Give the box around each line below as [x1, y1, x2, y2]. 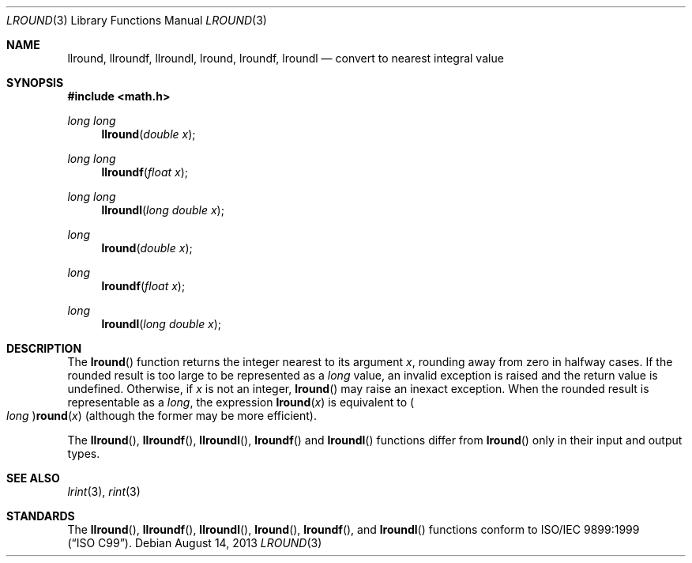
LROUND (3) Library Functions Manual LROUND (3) [6, 13, 267, 27]
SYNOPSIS [6, 76, 64, 89]
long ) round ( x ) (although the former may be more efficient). [6, 409, 317, 422]
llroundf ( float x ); [101, 165, 188, 179]
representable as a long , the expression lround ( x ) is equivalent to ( [67, 395, 415, 409]
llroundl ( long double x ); [101, 203, 224, 217]
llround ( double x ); [101, 127, 196, 141]
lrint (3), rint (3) [67, 485, 141, 498]
